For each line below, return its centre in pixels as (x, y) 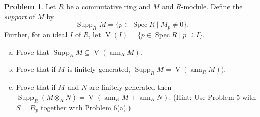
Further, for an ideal (36, 34)
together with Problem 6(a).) (86, 107)
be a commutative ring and (108, 6)
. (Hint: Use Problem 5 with (213, 96)
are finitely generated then (130, 87)
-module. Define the (212, 6)
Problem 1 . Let (30, 6)
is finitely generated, (99, 69)
